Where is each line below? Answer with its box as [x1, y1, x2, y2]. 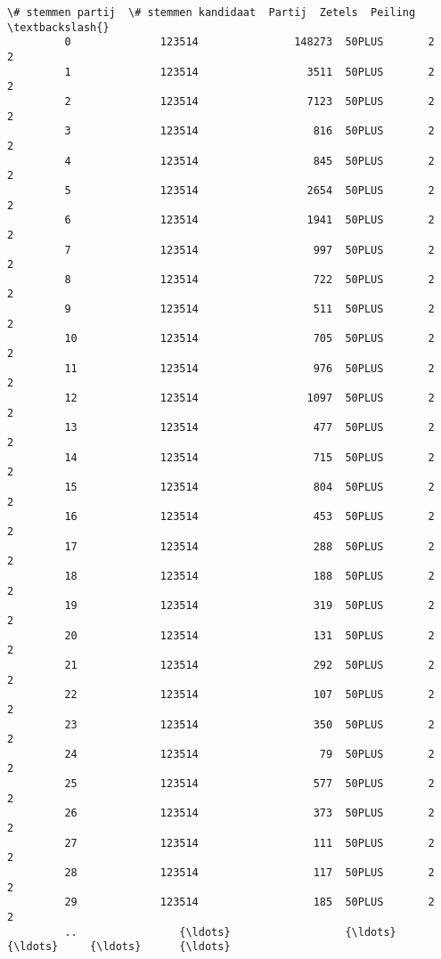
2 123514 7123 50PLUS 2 [64, 94, 435, 108]
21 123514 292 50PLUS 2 [64, 658, 435, 671]
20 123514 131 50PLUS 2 [64, 629, 435, 642]
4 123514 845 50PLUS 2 [64, 154, 435, 167]
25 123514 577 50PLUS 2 [64, 777, 435, 791]
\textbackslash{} [7, 20, 110, 34]
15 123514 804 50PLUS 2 [64, 481, 435, 493]
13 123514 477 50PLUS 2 [64, 421, 435, 435]
